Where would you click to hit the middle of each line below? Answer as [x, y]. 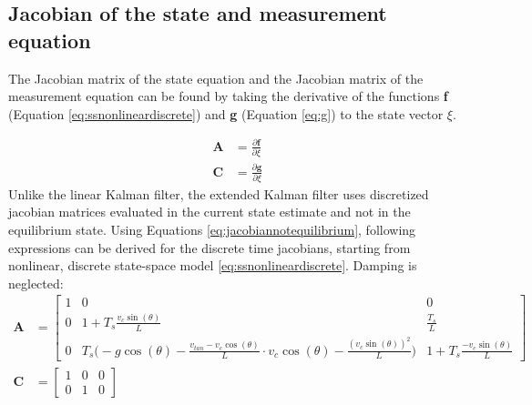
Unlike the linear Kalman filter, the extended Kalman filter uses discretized [219, 193]
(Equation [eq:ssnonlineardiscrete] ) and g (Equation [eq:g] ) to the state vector [226, 113]
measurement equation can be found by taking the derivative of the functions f [228, 96]
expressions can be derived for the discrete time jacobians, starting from [210, 247]
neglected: [36, 283]
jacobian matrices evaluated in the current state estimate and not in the [210, 212]
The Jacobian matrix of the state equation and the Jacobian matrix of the [216, 78]
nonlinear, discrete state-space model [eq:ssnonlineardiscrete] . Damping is [213, 265]
